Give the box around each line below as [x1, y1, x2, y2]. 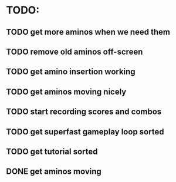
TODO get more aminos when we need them [6, 27, 170, 37]
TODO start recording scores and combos [6, 107, 162, 117]
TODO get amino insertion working [6, 67, 136, 77]
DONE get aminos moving [6, 167, 101, 177]
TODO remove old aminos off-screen [6, 46, 143, 56]
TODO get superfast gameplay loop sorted [6, 127, 164, 137]
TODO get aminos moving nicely [6, 86, 127, 97]
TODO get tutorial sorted [6, 146, 98, 156]
